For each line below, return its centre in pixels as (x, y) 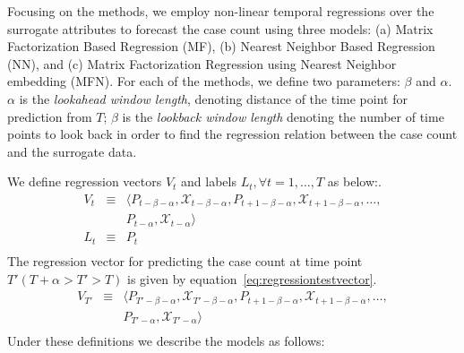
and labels (209, 181)
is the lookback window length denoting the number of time (283, 116)
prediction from (50, 116)
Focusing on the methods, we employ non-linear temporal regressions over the (221, 11)
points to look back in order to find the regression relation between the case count (232, 134)
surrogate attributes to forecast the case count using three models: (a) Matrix (220, 28)
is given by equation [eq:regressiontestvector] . (252, 278)
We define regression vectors (85, 181)
